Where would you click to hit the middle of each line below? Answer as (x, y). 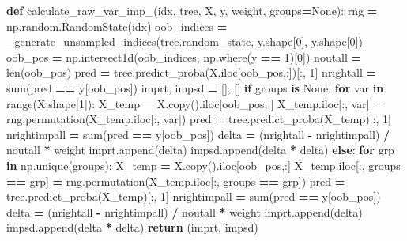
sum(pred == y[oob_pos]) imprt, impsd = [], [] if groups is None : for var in (195, 87)
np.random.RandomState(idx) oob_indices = (117, 26)
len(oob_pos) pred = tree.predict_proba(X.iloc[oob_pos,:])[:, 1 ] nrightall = (192, 72)
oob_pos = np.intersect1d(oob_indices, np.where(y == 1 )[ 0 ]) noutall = (184, 56)
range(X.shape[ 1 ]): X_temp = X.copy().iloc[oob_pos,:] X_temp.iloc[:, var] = (195, 103)
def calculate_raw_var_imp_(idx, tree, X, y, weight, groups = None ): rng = (192, 10)
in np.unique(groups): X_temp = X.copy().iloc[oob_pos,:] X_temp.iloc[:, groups (203, 165)
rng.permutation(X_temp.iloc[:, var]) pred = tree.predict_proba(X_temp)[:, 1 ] (199, 119)
